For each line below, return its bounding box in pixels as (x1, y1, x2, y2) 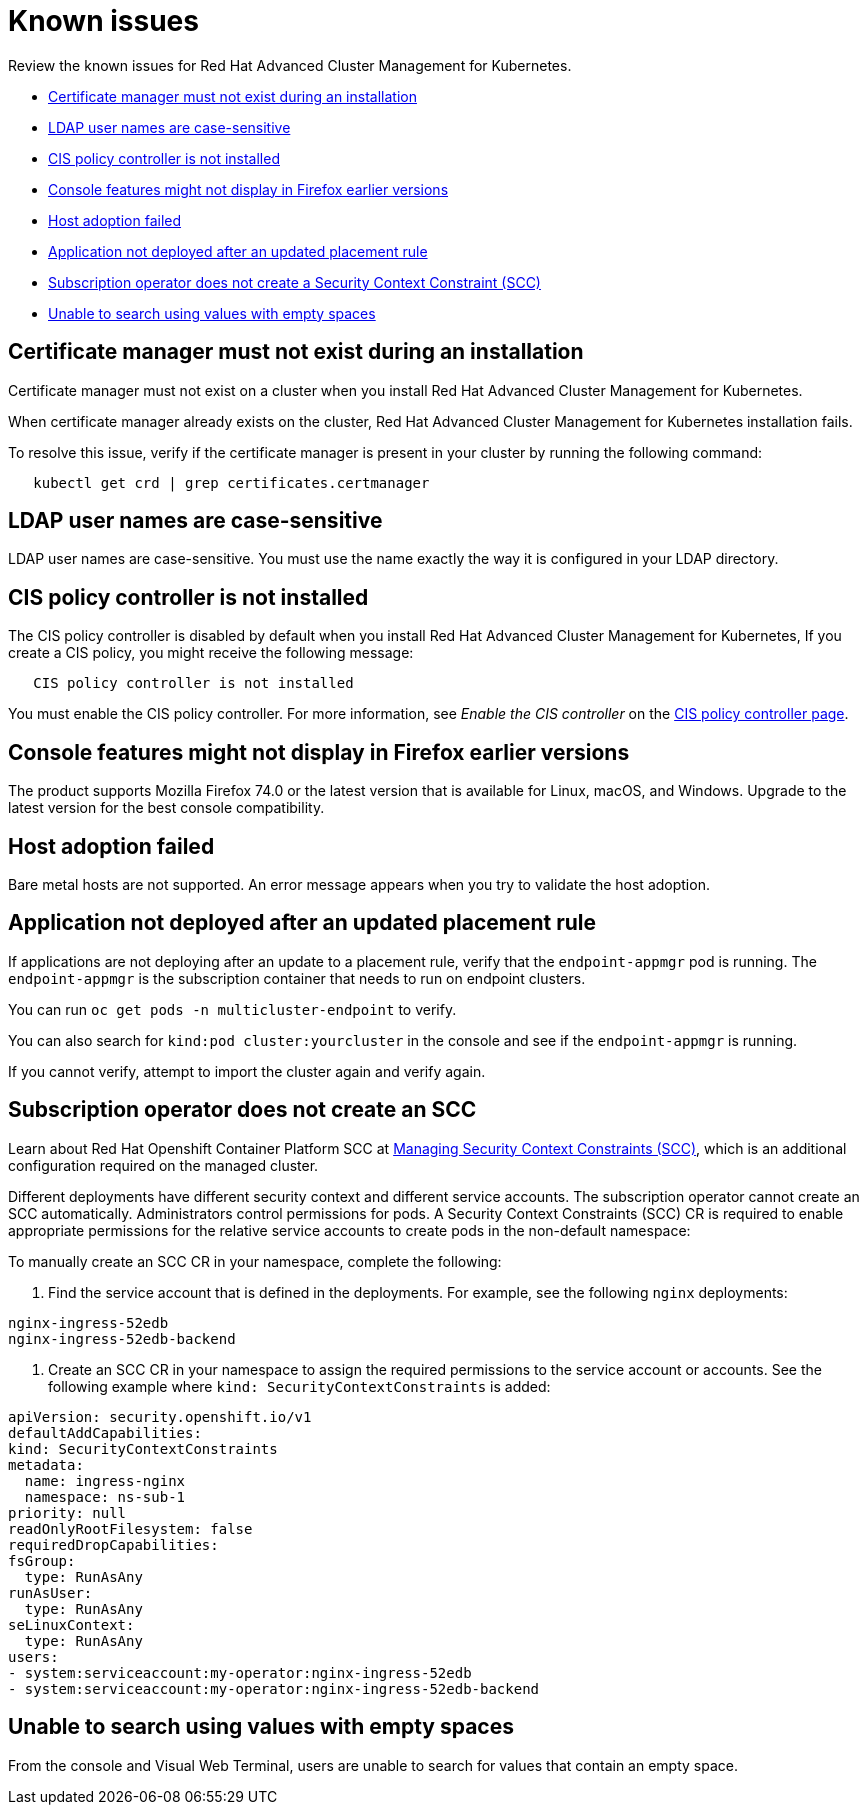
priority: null (8, 1504, 127, 1521)
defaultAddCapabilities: (8, 1424, 202, 1441)
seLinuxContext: (8, 1616, 135, 1633)
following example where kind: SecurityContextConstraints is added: (48, 1377, 551, 1395)
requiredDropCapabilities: (8, 1536, 219, 1553)
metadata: (8, 1456, 84, 1473)
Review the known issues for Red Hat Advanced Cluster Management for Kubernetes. (8, 56, 572, 74)
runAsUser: (8, 1584, 93, 1601)
